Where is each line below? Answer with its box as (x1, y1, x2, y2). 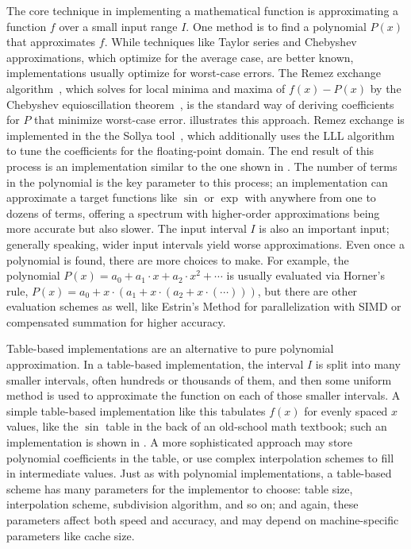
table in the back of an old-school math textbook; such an (105, 418, 387, 435)
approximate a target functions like (6, 189, 178, 206)
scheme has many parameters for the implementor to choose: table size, (6, 480, 353, 497)
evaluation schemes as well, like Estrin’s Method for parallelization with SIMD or (6, 298, 401, 315)
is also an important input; (259, 220, 390, 237)
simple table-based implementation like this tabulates (6, 402, 266, 419)
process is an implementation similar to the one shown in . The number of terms (6, 157, 398, 174)
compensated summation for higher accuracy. (6, 313, 226, 330)
